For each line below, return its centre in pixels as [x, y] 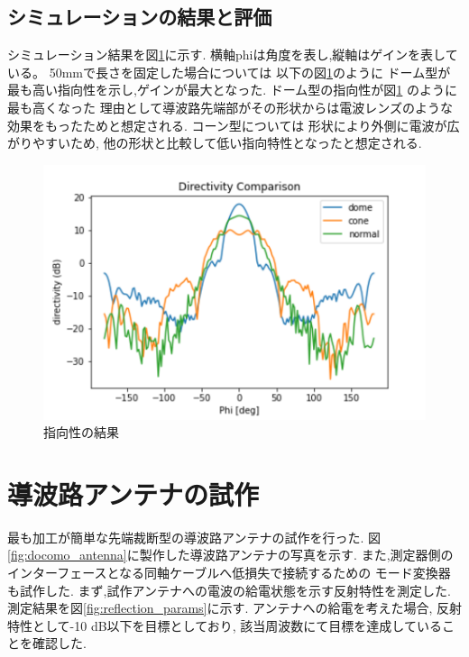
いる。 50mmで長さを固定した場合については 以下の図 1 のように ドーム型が [229, 72]
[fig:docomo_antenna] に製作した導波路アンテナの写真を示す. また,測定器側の [230, 555]
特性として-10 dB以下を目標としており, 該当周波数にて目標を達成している [225, 625]
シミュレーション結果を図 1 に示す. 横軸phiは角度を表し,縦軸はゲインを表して [233, 55]
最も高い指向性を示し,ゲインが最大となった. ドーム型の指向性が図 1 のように [232, 90]
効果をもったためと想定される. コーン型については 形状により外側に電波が [227, 125]
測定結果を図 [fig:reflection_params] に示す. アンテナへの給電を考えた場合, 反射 [234, 608]
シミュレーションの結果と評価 [140, 17]
